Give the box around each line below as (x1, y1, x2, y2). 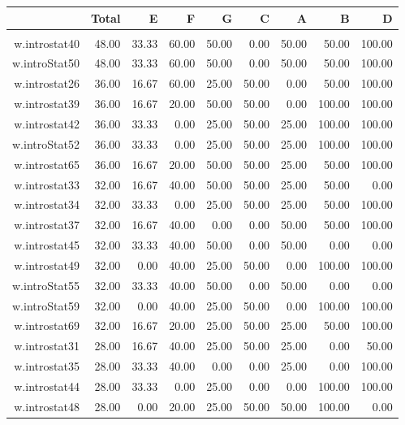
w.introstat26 (14, 75, 80, 92)
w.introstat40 (14, 34, 80, 51)
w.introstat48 (14, 397, 80, 414)
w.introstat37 (14, 216, 80, 233)
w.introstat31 (14, 337, 80, 354)
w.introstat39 (14, 95, 80, 112)
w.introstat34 (14, 196, 80, 213)
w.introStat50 (12, 54, 80, 72)
